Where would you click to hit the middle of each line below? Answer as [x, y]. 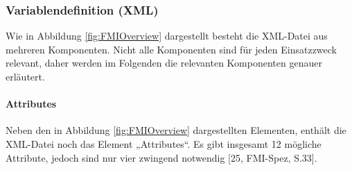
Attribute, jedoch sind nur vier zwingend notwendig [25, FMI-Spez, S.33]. [161, 157]
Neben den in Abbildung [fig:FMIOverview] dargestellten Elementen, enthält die [176, 130]
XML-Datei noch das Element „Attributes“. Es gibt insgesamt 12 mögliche [164, 143]
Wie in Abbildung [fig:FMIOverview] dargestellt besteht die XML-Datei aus [167, 36]
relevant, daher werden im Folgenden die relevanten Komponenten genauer [164, 63]
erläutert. [25, 76]
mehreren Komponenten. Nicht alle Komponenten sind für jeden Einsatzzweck [171, 49]
